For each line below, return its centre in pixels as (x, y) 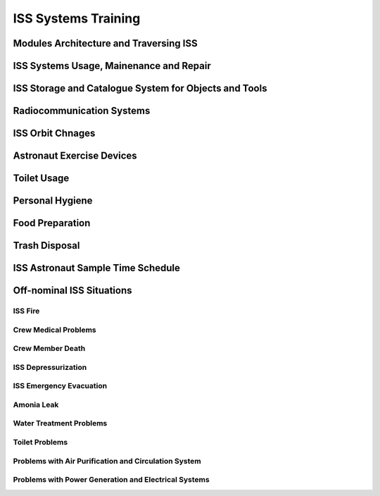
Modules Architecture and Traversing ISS (106, 43)
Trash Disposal (46, 246)
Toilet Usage (41, 179)
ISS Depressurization (50, 367)
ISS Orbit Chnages (54, 134)
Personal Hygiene (53, 201)
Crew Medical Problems (55, 330)
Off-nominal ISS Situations (73, 291)
